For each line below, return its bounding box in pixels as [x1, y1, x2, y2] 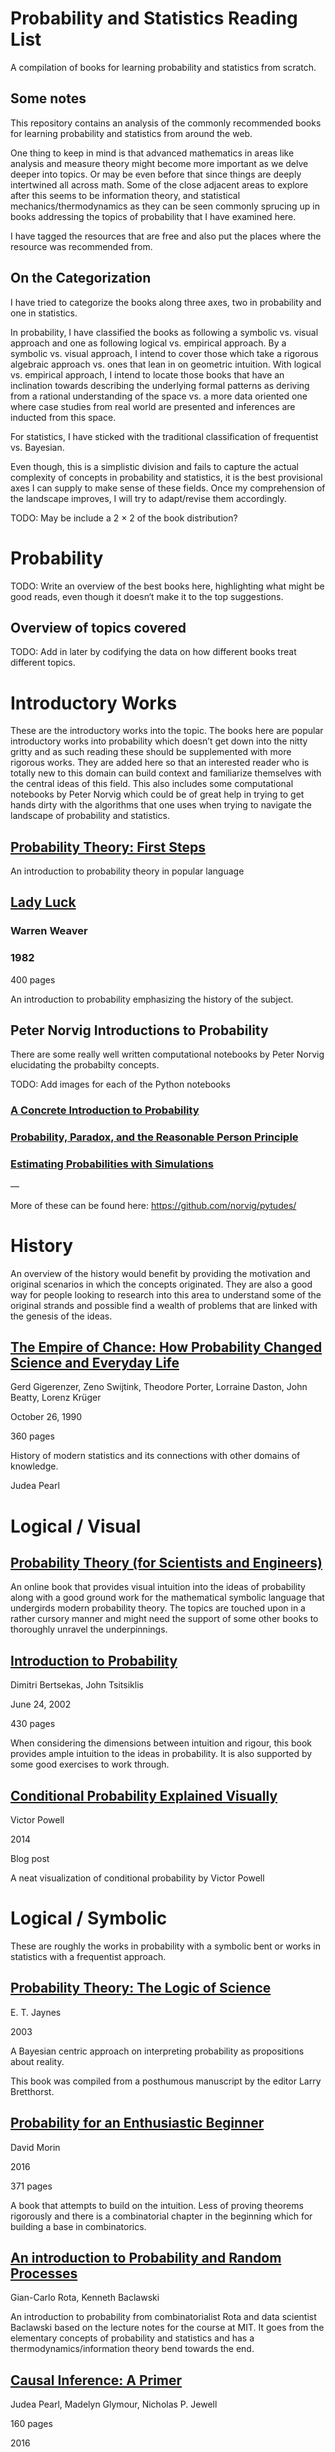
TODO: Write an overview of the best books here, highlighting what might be [10, 580, 325, 592]
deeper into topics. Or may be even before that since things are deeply [10, 168, 302, 180]
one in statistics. [10, 307, 78, 319]
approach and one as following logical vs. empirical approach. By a [10, 337, 287, 349]
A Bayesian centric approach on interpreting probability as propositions [10, 2045, 305, 2057]
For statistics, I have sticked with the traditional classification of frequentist [10, 430, 319, 442]
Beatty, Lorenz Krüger [10, 1392, 102, 1404]
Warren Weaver [10, 924, 88, 938]
